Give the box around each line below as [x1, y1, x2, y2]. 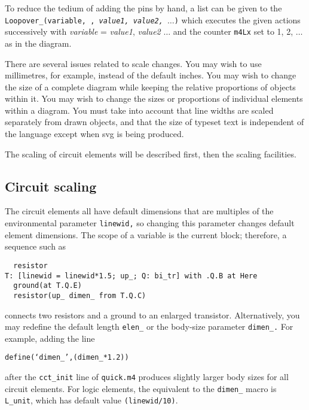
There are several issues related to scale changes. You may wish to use [5, 57, 262, 69]
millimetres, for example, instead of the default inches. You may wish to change [5, 69, 296, 81]
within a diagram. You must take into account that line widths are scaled [5, 104, 274, 116]
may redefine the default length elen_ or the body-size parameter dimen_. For [5, 320, 293, 333]
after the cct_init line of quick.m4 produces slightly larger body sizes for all [5, 370, 289, 383]
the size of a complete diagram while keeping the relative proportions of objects [5, 80, 296, 93]
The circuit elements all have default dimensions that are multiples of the [5, 205, 274, 217]
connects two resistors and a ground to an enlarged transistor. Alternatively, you [5, 308, 300, 321]
